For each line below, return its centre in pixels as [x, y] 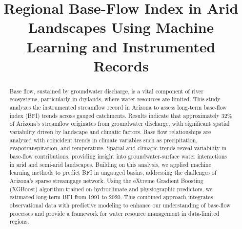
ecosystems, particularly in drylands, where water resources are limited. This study [115, 99]
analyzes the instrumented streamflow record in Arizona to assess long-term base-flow [118, 107]
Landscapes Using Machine [121, 27]
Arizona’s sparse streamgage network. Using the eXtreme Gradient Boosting [106, 180]
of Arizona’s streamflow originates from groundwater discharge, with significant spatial [120, 124]
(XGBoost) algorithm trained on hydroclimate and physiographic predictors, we [111, 189]
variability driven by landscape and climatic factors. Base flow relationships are [110, 132]
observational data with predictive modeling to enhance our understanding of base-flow [120, 205]
